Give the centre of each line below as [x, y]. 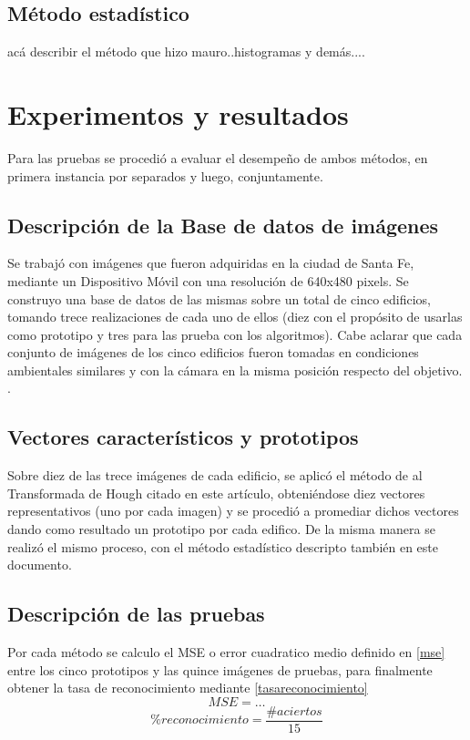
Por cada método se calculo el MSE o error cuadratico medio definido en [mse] [226, 652]
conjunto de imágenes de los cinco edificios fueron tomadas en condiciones [213, 352]
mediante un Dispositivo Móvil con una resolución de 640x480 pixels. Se [208, 280]
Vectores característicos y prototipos [183, 437]
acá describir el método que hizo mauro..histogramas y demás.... [186, 51]
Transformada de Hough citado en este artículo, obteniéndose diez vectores [216, 493]
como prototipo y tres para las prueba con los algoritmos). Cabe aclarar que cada [235, 334]
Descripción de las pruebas [136, 614]
